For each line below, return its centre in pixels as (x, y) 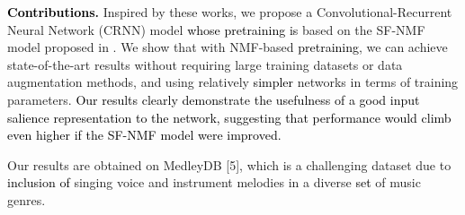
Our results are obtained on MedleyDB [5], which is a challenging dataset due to (229, 164)
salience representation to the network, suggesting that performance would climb (229, 117)
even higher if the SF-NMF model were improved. (144, 135)
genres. (27, 199)
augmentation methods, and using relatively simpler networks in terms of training (233, 82)
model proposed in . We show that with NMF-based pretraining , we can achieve (228, 47)
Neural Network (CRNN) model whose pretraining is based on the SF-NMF (216, 29)
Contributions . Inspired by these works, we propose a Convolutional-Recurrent (230, 12)
